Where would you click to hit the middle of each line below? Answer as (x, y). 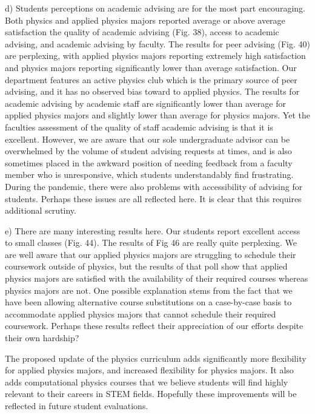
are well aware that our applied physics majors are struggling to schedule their (151, 254)
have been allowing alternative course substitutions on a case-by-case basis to (148, 302)
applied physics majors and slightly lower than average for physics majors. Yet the (157, 115)
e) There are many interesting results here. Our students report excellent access (153, 230)
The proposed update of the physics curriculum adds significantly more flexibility (156, 358)
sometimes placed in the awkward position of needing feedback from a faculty (149, 162)
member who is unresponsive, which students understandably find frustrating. (149, 175)
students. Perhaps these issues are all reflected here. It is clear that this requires (153, 198)
